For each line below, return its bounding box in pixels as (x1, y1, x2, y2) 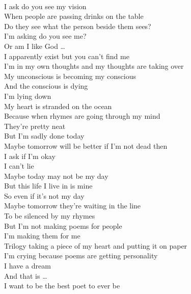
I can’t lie (4, 161, 34, 171)
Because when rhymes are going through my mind (4, 111, 160, 121)
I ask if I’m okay (4, 150, 56, 161)
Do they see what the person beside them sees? (4, 20, 151, 31)
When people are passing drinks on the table (4, 11, 144, 21)
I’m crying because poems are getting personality (4, 250, 158, 261)
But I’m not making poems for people (4, 220, 122, 231)
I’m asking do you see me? (4, 31, 87, 41)
